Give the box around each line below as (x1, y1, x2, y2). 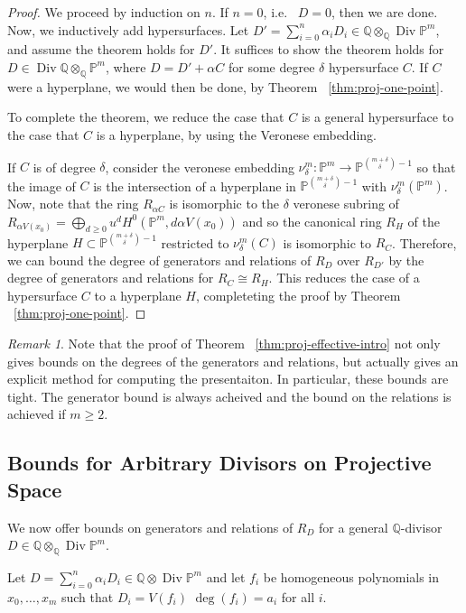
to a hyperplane (94, 285, 182, 304)
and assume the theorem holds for (7, 40, 195, 59)
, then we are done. (331, 3, 438, 21)
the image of (7, 176, 76, 195)
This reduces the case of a (276, 268, 420, 287)
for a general (319, 517, 388, 536)
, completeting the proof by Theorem (195, 285, 401, 304)
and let (206, 567, 246, 586)
